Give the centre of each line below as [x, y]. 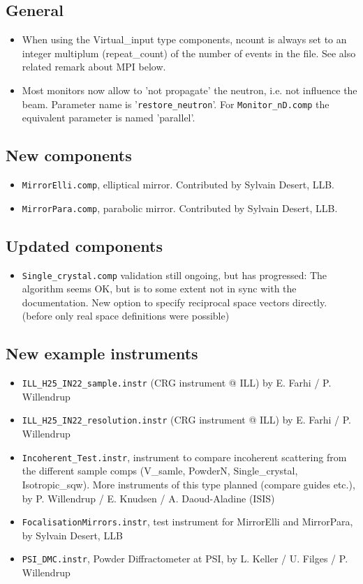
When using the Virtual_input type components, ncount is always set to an [184, 39]
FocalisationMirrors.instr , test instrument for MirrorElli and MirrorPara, [187, 522]
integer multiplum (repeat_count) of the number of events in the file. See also [189, 53]
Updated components [84, 245]
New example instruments [102, 353]
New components [69, 155]
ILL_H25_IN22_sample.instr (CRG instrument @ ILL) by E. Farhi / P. [177, 383]
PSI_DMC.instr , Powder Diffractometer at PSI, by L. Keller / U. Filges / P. [185, 559]
